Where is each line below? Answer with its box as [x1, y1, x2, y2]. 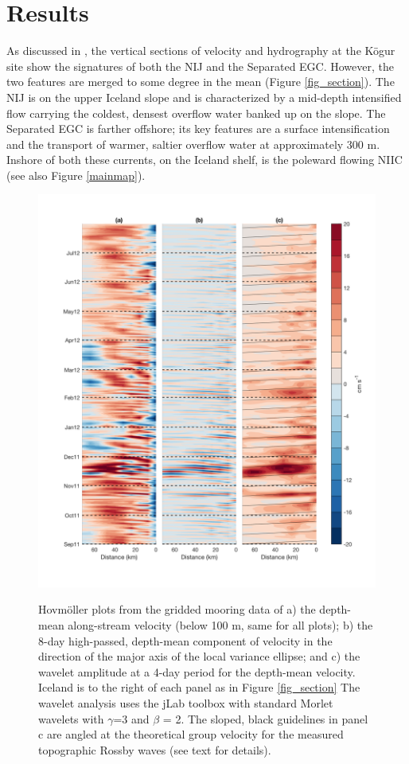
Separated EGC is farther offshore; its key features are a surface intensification [6, 120, 390, 137]
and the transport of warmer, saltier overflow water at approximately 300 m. [6, 135, 380, 152]
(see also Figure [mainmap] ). [6, 166, 146, 183]
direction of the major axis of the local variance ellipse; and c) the [38, 648, 360, 665]
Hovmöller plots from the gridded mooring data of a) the [38, 601, 316, 618]
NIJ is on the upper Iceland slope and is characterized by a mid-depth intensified [6, 88, 402, 105]
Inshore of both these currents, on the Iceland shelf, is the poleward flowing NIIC [6, 151, 403, 168]
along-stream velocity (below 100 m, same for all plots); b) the [68, 617, 373, 633]
